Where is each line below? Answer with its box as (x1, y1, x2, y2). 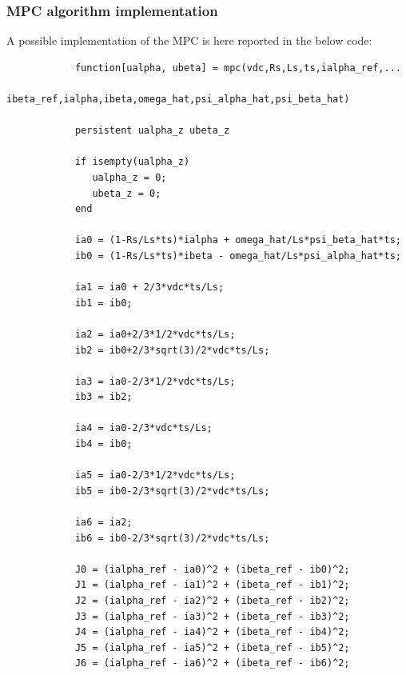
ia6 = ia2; (74, 517, 133, 529)
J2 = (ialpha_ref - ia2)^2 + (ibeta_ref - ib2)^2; (74, 595, 350, 606)
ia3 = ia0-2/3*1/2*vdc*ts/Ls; (74, 375, 236, 387)
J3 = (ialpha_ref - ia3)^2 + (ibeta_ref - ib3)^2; (74, 610, 350, 622)
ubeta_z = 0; (92, 187, 161, 199)
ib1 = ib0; (74, 297, 133, 309)
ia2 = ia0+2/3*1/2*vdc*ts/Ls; (74, 328, 236, 340)
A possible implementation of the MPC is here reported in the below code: (6, 32, 372, 49)
